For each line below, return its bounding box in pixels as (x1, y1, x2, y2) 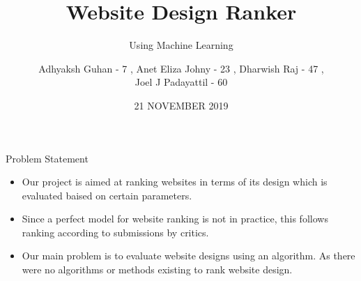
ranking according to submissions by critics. (22, 225, 209, 239)
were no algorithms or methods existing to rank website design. (22, 262, 293, 277)
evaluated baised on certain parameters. (22, 188, 192, 202)
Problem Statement (6, 151, 89, 165)
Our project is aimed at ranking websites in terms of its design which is (22, 174, 328, 189)
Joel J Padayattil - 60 (135, 75, 228, 89)
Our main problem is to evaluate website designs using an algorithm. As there (22, 248, 355, 263)
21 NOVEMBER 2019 (134, 98, 229, 112)
